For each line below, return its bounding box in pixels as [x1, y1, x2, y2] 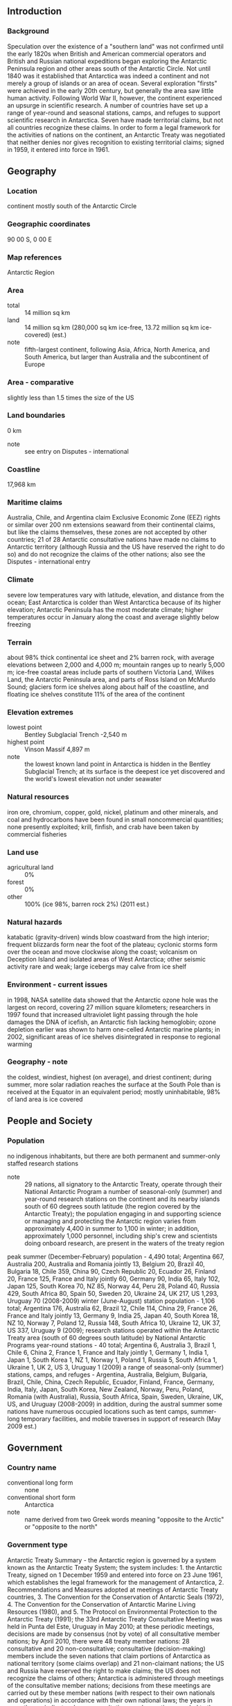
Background [7, 26, 50, 36]
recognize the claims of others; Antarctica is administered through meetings [7, 1673, 224, 1682]
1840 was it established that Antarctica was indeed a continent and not [7, 71, 210, 80]
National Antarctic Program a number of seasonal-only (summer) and [24, 1187, 222, 1195]
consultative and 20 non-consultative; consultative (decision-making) [7, 1644, 206, 1653]
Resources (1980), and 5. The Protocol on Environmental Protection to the [7, 1607, 217, 1616]
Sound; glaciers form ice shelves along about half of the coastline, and [7, 683, 209, 691]
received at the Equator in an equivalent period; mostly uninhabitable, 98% [7, 1087, 221, 1095]
